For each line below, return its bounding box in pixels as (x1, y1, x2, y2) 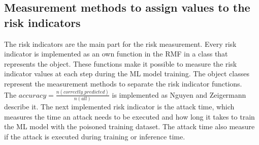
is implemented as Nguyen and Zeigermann (112, 89, 246, 100)
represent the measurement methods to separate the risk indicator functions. (4, 78, 242, 89)
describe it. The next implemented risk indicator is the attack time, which (4, 101, 235, 112)
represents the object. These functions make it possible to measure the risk (4, 58, 237, 69)
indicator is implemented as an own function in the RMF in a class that (4, 48, 228, 59)
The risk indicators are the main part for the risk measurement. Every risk (4, 38, 237, 49)
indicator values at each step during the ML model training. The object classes (4, 68, 249, 79)
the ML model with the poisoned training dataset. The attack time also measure (4, 121, 255, 132)
